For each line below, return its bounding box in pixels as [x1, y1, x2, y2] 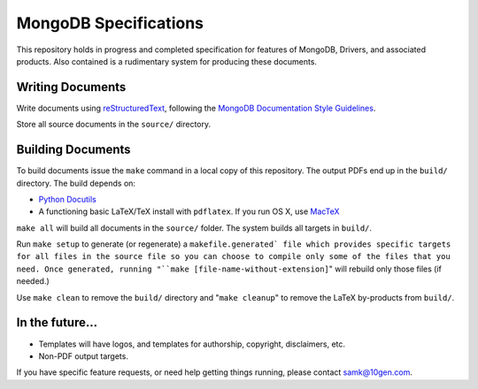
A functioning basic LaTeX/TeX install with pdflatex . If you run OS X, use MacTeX [38, 206, 340, 217]
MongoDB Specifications [16, 13, 204, 33]
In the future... [16, 315, 98, 331]
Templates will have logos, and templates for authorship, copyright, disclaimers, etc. [38, 339, 345, 349]
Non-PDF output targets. [38, 350, 128, 362]
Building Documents [16, 142, 132, 157]
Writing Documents [16, 80, 127, 95]
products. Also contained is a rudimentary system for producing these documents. [16, 56, 318, 66]
